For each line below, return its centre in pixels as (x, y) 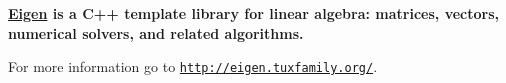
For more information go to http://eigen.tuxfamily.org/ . (193, 66)
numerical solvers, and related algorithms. (156, 32)
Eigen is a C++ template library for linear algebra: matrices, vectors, (253, 13)
